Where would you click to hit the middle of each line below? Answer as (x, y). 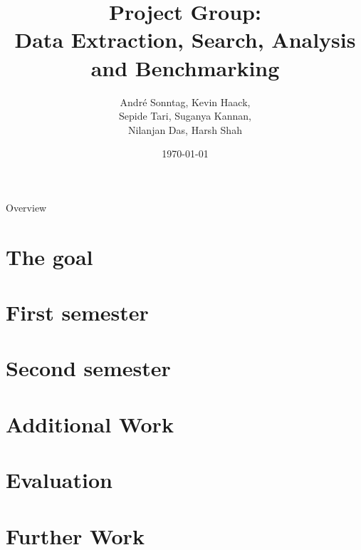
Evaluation (59, 480)
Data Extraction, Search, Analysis (185, 40)
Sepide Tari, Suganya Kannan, (185, 116)
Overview (26, 207)
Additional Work (90, 424)
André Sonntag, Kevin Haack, (185, 102)
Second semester (88, 368)
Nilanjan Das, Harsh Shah (185, 129)
